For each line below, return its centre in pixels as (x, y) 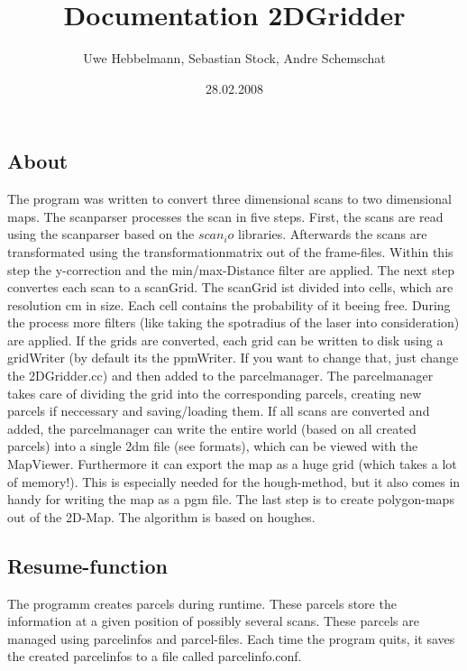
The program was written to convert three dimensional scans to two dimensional (229, 199)
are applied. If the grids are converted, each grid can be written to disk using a (225, 340)
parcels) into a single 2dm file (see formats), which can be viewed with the (213, 446)
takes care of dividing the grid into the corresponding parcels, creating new (215, 393)
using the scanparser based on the (101, 234)
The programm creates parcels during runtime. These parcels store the (202, 603)
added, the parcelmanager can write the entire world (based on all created (212, 428)
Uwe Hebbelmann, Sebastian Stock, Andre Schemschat (234, 58)
